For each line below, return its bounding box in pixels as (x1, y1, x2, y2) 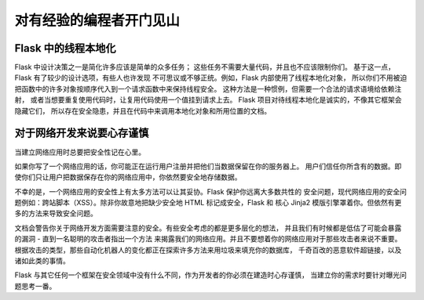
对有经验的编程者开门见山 (14, 12, 181, 29)
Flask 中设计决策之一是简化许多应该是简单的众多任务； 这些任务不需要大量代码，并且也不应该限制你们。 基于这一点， (14, 63, 396, 72)
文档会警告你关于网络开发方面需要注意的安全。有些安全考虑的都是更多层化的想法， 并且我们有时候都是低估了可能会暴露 (14, 223, 402, 233)
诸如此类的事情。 (14, 256, 70, 266)
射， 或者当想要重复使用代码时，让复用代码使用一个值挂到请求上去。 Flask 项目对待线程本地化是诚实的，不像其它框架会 (14, 95, 402, 105)
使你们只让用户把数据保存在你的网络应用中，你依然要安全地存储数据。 (14, 172, 242, 182)
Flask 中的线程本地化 (14, 42, 117, 55)
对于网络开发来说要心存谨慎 (14, 126, 149, 140)
